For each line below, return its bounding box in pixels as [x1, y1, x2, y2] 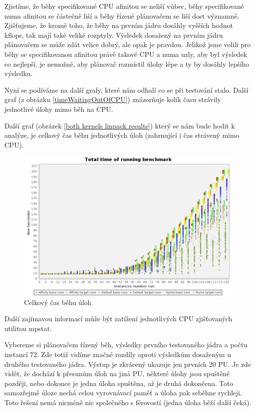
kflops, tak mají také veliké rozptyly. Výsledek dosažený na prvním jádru [4, 29, 223, 40]
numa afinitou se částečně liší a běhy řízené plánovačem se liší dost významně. [4, 10, 239, 21]
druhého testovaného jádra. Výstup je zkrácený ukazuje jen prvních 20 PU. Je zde [4, 359, 251, 369]
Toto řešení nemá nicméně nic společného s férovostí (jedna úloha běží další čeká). [4, 397, 252, 407]
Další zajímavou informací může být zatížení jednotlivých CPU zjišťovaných [4, 313, 232, 324]
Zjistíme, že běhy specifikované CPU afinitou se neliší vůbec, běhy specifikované [4, 1, 244, 11]
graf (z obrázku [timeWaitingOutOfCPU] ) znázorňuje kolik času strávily [4, 94, 221, 104]
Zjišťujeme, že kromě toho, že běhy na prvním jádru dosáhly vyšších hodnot [4, 20, 233, 30]
